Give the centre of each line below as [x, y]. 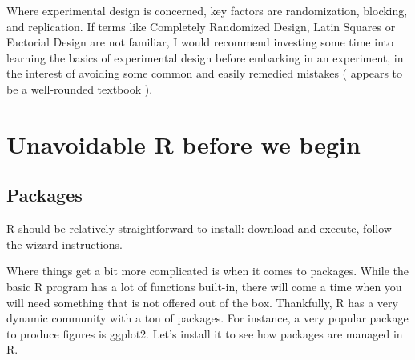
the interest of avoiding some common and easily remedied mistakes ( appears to [205, 73]
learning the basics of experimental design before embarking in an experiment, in [205, 57]
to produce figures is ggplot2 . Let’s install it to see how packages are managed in [205, 333]
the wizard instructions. [64, 244]
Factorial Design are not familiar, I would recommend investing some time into [200, 42]
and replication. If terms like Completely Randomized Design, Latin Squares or [201, 26]
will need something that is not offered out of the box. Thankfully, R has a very [202, 302]
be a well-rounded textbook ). [80, 88]
